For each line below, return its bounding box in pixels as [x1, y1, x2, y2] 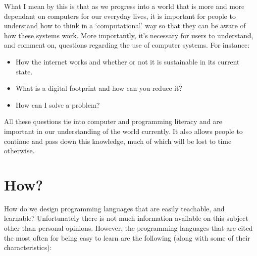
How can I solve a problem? [15, 99, 100, 110]
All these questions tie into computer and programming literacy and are [4, 116, 222, 127]
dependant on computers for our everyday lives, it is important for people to [4, 10, 236, 21]
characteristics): [4, 242, 52, 253]
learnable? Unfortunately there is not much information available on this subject [4, 213, 249, 223]
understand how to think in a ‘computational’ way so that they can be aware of [4, 20, 246, 31]
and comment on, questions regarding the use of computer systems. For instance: [4, 40, 250, 50]
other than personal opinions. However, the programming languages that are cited [4, 223, 253, 233]
